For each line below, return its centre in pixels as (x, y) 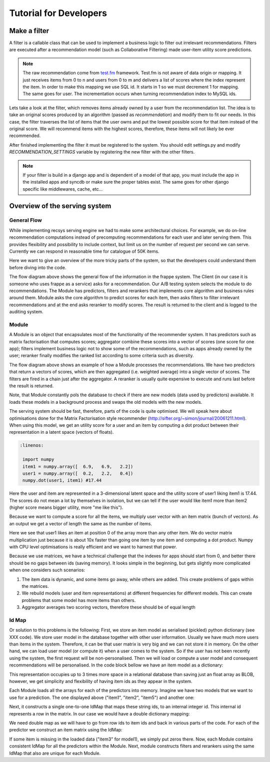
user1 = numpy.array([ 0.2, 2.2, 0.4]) (78, 473)
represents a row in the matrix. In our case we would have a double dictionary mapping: (99, 713)
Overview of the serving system (60, 206)
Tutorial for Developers (58, 13)
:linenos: (32, 446)
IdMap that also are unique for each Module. (55, 753)
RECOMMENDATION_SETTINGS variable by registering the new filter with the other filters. (102, 152)
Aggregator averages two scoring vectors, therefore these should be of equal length (108, 607)
